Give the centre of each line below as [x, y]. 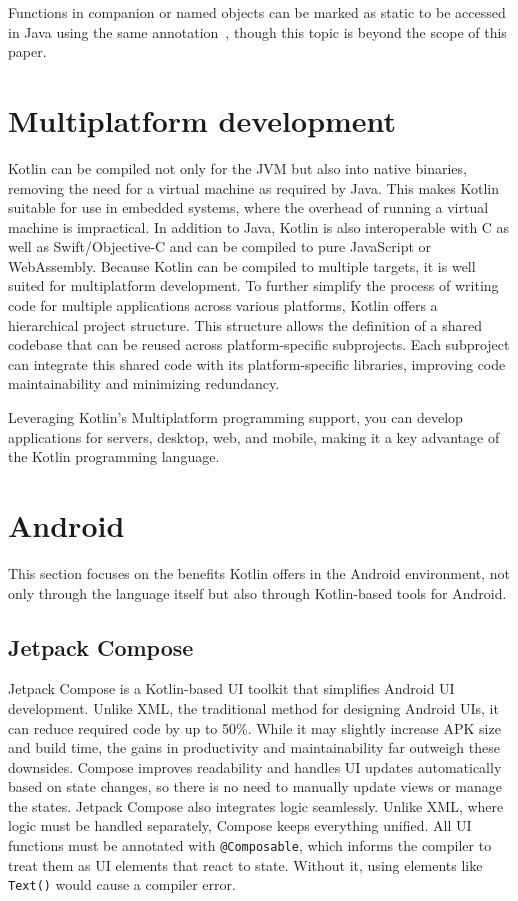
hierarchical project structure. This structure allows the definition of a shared [245, 324]
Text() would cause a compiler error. [122, 884]
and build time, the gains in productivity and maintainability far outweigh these [254, 747]
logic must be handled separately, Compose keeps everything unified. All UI [240, 825]
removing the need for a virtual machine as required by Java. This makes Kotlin [253, 187]
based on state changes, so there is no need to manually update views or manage [255, 786]
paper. [27, 51]
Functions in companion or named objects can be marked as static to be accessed [257, 12]
